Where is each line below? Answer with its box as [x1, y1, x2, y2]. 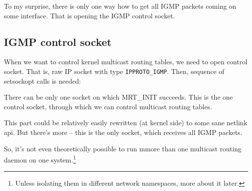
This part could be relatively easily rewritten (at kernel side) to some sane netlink [4, 118, 248, 128]
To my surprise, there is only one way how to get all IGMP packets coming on [4, 1, 236, 11]
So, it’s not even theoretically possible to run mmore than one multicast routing [4, 143, 242, 153]
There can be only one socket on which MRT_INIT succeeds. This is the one [4, 92, 233, 102]
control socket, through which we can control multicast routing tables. [4, 101, 212, 111]
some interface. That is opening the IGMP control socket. [4, 10, 175, 20]
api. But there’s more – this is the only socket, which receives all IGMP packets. [4, 127, 242, 137]
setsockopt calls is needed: [4, 75, 81, 86]
